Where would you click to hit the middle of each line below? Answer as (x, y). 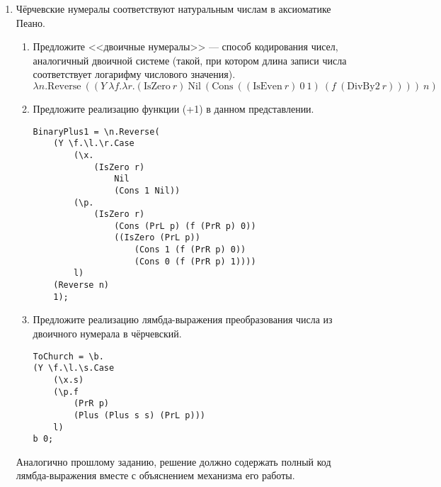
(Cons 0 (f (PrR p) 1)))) (195, 261)
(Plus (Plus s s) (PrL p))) (139, 415)
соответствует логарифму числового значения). (134, 74)
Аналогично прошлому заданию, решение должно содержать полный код (173, 461)
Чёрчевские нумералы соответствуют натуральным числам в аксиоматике (173, 9)
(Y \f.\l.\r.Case (94, 144)
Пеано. (30, 22)
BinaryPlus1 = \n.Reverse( (96, 131)
